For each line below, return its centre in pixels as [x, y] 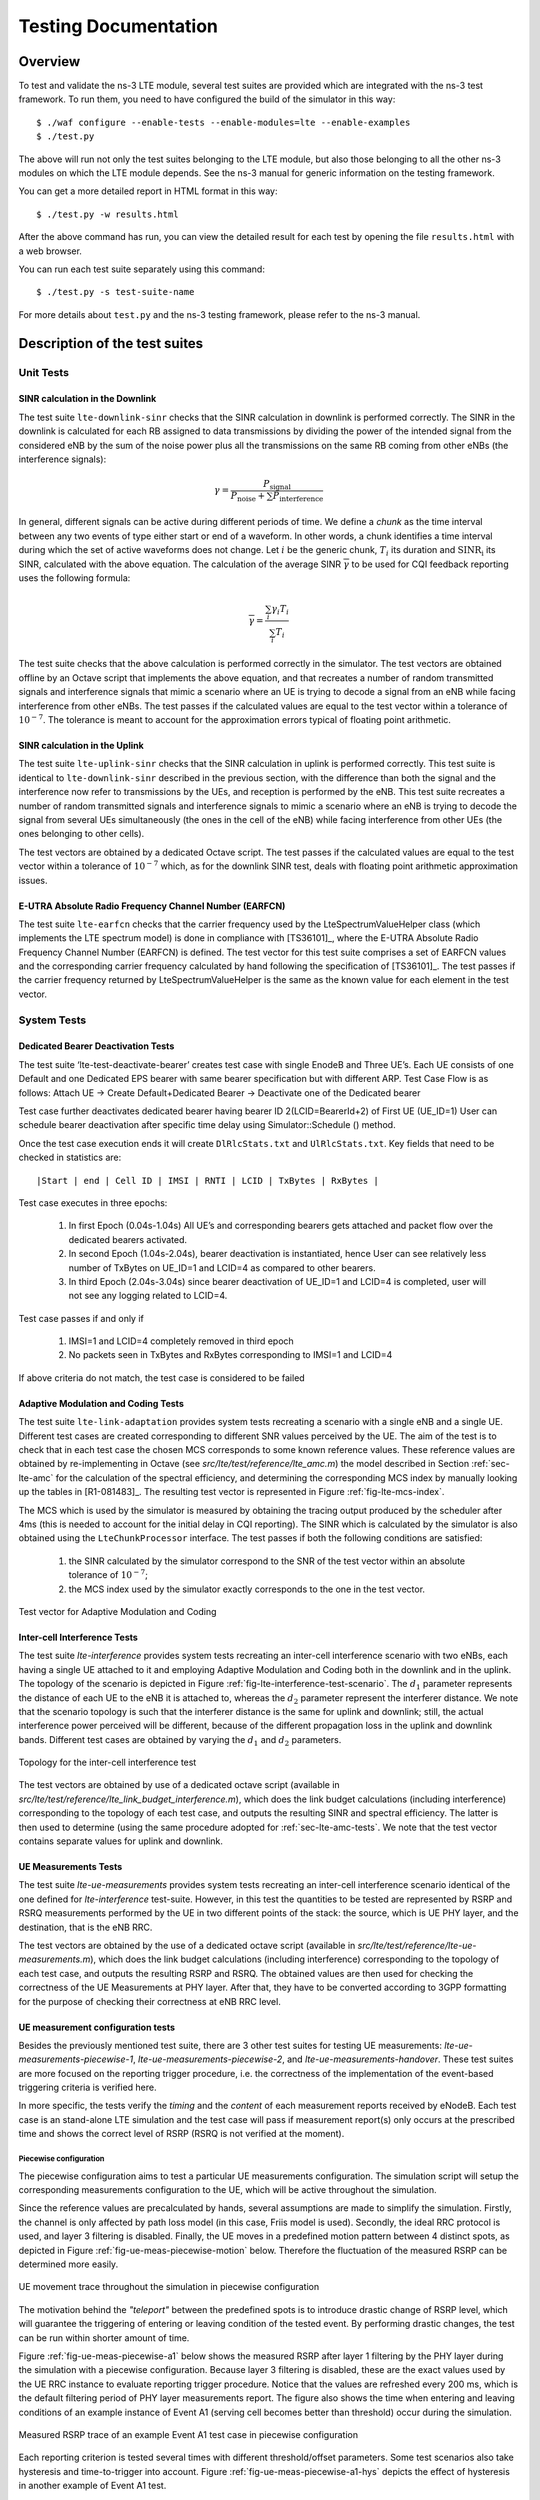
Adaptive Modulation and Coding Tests [101, 1403]
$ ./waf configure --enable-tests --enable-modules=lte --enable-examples [223, 122]
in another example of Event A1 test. [92, 2486]
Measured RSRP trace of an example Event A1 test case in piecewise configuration [188, 2434]
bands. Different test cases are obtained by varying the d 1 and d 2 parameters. [180, 1740]
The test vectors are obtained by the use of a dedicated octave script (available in [187, 1945]
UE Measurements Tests [70, 1867]
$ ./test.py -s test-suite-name [115, 292]
